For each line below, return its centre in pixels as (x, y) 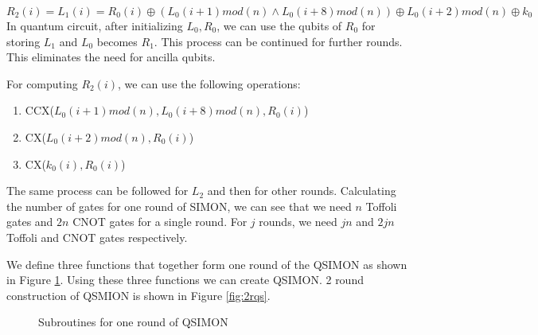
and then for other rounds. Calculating (302, 191)
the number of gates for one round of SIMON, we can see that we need (179, 206)
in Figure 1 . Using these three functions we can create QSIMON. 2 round (185, 280)
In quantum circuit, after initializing (95, 25)
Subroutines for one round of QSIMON (133, 322)
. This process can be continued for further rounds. (278, 41)
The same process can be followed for (97, 191)
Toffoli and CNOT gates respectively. (97, 237)
